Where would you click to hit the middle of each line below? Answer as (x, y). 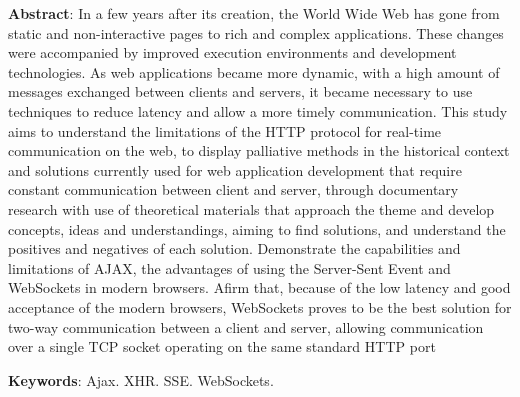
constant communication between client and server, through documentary (233, 189)
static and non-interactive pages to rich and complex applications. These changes (256, 32)
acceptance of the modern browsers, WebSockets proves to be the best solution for (260, 306)
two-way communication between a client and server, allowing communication (246, 326)
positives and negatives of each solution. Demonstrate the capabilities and (234, 248)
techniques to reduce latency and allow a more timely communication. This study (258, 110)
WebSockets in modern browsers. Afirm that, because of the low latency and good (259, 287)
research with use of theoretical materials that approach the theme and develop (251, 208)
